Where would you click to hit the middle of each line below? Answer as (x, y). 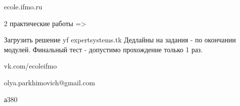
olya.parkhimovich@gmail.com (50, 82)
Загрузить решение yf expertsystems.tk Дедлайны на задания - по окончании (120, 40)
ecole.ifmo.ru (23, 6)
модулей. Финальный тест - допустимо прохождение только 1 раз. (103, 49)
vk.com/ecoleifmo (30, 66)
